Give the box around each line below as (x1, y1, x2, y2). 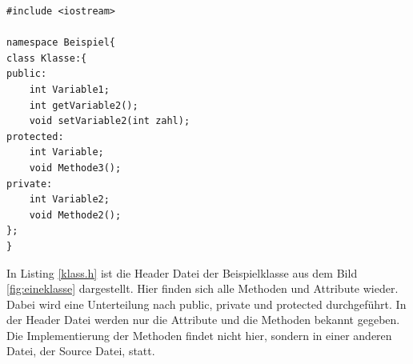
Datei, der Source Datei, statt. (6, 342, 155, 359)
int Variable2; (29, 194, 110, 206)
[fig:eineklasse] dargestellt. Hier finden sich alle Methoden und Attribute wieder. (6, 280, 399, 297)
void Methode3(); (29, 162, 122, 174)
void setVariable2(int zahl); (29, 115, 190, 127)
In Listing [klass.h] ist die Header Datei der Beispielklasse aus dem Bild (6, 264, 358, 281)
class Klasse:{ (6, 52, 87, 64)
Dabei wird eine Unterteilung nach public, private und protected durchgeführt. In (6, 295, 407, 312)
